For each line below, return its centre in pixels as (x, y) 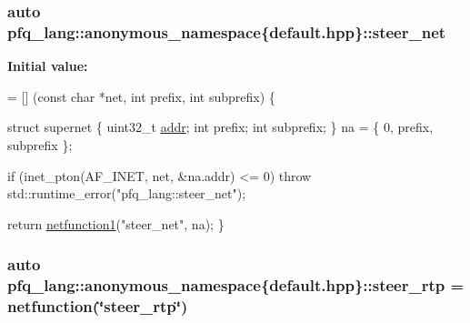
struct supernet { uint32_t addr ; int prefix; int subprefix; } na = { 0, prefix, (220, 127)
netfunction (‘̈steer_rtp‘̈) (98, 306)
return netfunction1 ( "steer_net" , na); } (116, 223)
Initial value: (48, 66)
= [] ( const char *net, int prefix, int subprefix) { (141, 96)
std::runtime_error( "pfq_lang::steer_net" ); (127, 193)
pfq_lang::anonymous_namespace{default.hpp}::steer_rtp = (236, 285)
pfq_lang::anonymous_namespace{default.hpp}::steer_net (227, 31)
